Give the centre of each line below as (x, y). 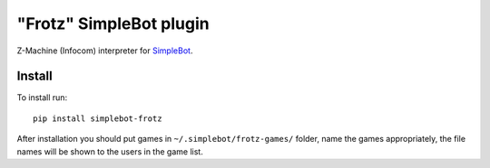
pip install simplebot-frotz (98, 118)
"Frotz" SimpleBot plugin (113, 23)
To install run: (42, 98)
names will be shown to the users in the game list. (110, 151)
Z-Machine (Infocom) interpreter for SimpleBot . (105, 51)
